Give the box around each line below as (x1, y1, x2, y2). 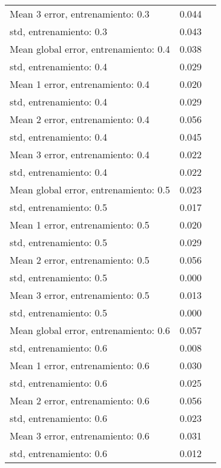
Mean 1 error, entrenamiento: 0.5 (10, 218, 150, 232)
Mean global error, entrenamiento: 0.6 (10, 323, 170, 337)
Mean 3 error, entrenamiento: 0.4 (10, 147, 150, 161)
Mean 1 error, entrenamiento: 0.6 (10, 358, 150, 372)
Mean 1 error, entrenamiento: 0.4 (10, 77, 150, 91)
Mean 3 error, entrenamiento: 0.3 (10, 7, 150, 21)
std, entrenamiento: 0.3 (10, 24, 108, 38)
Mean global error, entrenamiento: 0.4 (10, 42, 170, 56)
